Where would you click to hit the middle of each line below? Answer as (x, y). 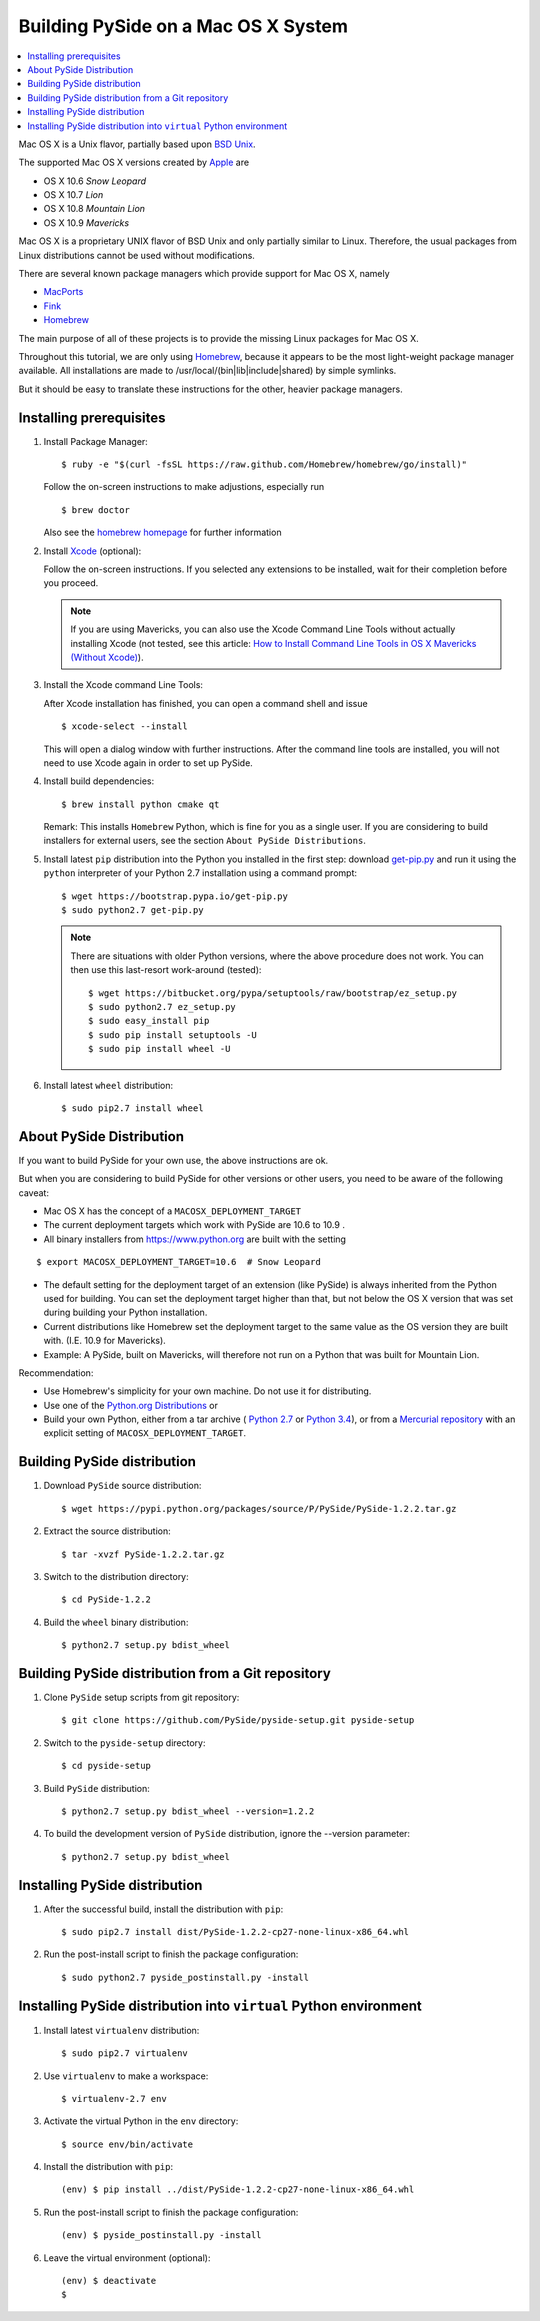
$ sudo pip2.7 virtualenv (125, 2053)
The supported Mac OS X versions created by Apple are (134, 162)
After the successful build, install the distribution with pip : (163, 1909)
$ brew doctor (95, 509)
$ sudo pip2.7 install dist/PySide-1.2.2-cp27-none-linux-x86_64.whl (235, 1932)
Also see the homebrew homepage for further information (162, 532)
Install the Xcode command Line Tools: (123, 685)
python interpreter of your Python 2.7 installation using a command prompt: (200, 873)
